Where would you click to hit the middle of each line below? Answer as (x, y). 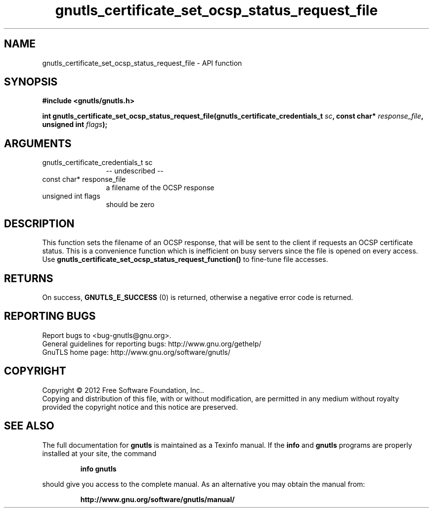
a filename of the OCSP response (160, 188)
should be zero (130, 205)
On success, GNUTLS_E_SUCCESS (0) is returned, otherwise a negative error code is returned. (198, 297)
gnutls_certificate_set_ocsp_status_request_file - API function (142, 63)
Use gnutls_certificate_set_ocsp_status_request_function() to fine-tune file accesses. (185, 259)
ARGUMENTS (38, 143)
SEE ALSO (29, 426)
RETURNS (29, 278)
